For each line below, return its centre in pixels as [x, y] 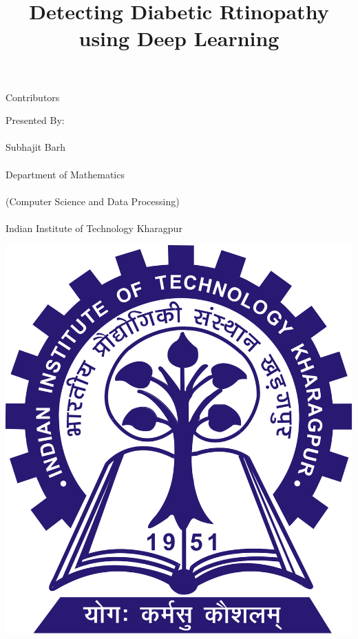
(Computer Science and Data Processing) [93, 201]
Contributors [33, 97]
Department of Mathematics [65, 174]
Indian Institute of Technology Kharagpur [94, 228]
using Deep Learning [179, 38]
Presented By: [35, 120]
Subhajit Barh [35, 147]
